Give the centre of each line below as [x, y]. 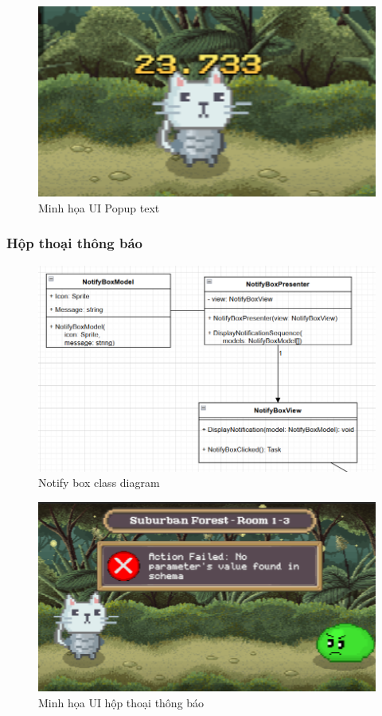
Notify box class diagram [99, 483]
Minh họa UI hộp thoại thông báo [121, 702]
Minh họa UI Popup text [99, 207]
